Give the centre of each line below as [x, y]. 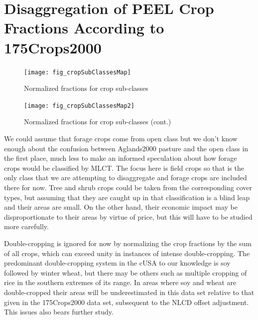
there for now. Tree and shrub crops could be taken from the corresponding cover [128, 187]
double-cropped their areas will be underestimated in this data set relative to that [129, 292]
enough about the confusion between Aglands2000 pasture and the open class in [126, 148]
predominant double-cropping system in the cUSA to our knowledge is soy [117, 263]
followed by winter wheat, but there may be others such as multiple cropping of [126, 272]
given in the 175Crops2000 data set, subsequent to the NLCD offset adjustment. [127, 302]
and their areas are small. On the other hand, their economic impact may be [121, 207]
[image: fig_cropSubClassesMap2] [79, 106]
